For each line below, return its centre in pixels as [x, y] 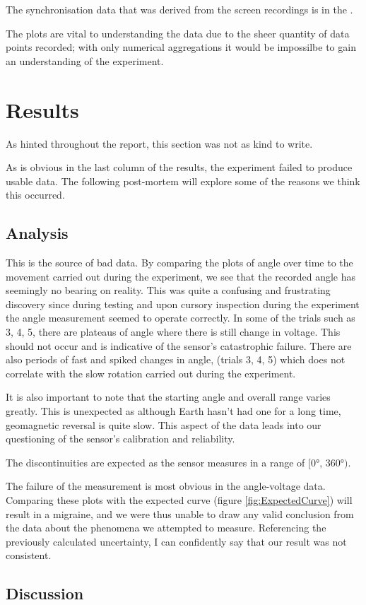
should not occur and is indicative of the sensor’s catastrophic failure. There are [179, 345]
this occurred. [35, 195]
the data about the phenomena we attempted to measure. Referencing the [166, 528]
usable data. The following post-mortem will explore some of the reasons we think [183, 181]
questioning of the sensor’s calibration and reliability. [120, 439]
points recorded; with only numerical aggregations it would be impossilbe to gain [181, 47]
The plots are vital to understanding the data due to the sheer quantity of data [178, 33]
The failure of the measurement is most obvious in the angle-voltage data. [166, 486]
